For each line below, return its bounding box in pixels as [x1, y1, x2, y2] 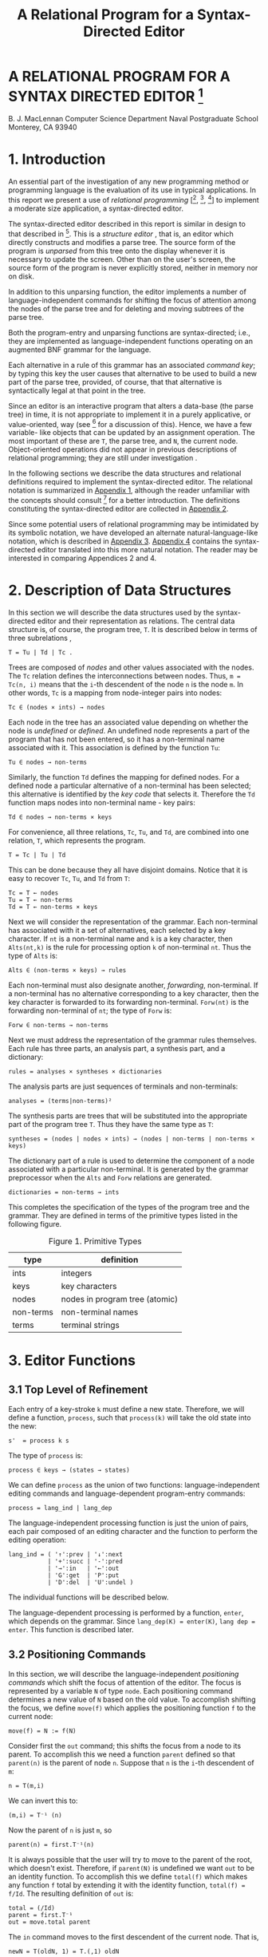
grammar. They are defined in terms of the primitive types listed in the [8, 1211, 238, 1220]
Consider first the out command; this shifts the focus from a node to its [8, 1741, 242, 1750]
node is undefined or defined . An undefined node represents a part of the [8, 725, 250, 735]
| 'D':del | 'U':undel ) [47, 1578, 134, 1586]
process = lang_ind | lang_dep [8, 1504, 112, 1512]
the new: [8, 1421, 37, 1430]
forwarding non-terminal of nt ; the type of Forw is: [8, 1006, 172, 1015]
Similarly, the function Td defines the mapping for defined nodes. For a [8, 772, 240, 781]
